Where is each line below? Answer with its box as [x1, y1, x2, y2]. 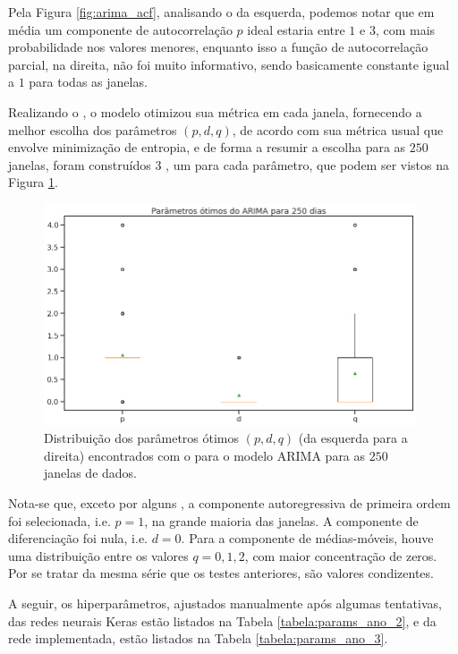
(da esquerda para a [298, 429, 408, 447]
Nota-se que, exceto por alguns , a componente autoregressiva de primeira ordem [8, 494, 451, 513]
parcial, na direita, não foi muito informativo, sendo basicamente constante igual [8, 55, 450, 73]
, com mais [375, 20, 436, 38]
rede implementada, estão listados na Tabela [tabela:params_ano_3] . [8, 629, 388, 648]
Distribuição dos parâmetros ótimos [44, 429, 240, 447]
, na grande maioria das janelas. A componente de [144, 511, 419, 530]
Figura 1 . [8, 173, 58, 191]
